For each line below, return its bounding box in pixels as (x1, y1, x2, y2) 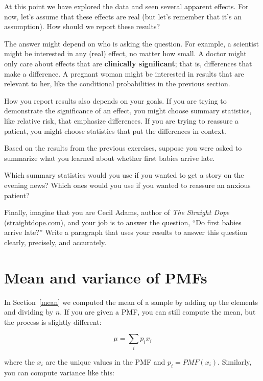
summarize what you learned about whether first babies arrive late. (4, 152, 215, 163)
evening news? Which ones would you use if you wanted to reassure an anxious (4, 179, 251, 190)
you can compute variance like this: (4, 367, 114, 377)
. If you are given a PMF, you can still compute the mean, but (60, 306, 256, 317)
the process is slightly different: (4, 316, 102, 327)
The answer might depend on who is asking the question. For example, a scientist (4, 38, 259, 49)
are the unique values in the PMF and (45, 356, 165, 367)
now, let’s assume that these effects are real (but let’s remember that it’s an (4, 11, 242, 21)
